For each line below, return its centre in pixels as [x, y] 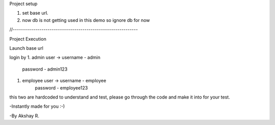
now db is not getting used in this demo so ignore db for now [86, 20]
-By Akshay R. [24, 116]
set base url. [35, 13]
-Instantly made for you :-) [37, 106]
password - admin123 [45, 69]
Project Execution [28, 39]
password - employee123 [61, 88]
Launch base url [26, 48]
